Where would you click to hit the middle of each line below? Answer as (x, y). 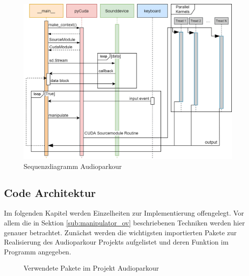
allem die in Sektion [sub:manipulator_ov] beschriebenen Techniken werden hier (124, 222)
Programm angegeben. (38, 251)
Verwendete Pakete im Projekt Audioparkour (91, 268)
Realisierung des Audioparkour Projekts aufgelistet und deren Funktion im (116, 242)
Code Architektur (50, 192)
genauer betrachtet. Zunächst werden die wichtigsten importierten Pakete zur (120, 232)
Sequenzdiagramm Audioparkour (73, 166)
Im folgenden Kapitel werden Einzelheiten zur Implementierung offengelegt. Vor (124, 213)
